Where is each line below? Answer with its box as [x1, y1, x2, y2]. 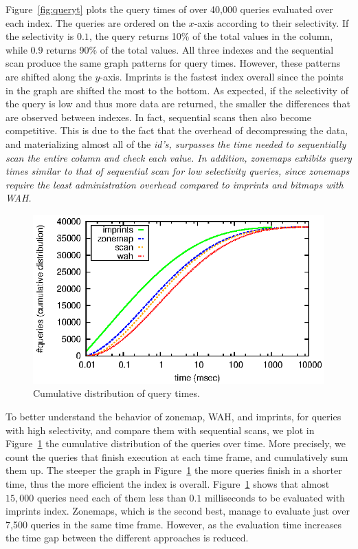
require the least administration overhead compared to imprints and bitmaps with [5, 177, 344, 191]
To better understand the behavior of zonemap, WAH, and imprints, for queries [5, 409, 342, 423]
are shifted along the [5, 69, 92, 83]
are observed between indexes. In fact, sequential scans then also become [5, 109, 311, 124]
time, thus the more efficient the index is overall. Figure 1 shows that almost [5, 476, 330, 491]
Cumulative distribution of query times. [33, 386, 200, 400]
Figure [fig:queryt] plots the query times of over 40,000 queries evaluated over [5, 2, 333, 16]
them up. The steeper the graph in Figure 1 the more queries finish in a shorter [5, 463, 342, 477]
